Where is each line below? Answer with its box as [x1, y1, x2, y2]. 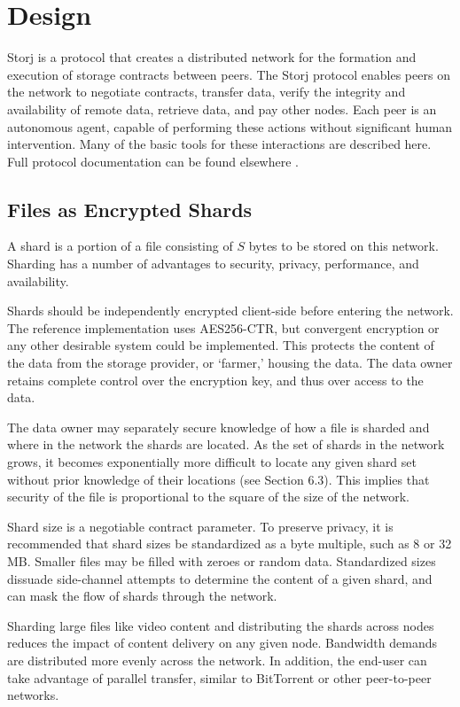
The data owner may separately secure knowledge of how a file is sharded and [7, 417, 430, 436]
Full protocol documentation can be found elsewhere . [7, 151, 299, 170]
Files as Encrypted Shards [7, 195, 253, 222]
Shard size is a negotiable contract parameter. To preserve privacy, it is [7, 517, 394, 535]
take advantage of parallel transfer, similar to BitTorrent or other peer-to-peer [7, 668, 432, 687]
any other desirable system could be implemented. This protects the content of [7, 336, 434, 354]
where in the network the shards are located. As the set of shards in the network [7, 435, 445, 454]
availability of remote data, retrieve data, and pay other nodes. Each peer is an [7, 99, 437, 118]
